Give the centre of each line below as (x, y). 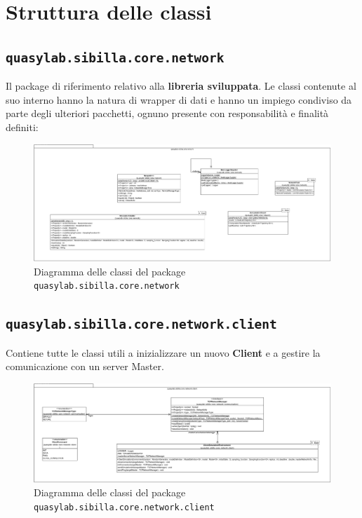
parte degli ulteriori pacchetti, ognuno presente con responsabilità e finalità (167, 113)
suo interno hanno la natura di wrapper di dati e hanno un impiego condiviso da (179, 99)
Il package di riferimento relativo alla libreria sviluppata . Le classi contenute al (181, 86)
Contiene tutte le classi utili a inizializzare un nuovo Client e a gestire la (163, 352)
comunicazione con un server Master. (85, 366)
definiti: (22, 127)
